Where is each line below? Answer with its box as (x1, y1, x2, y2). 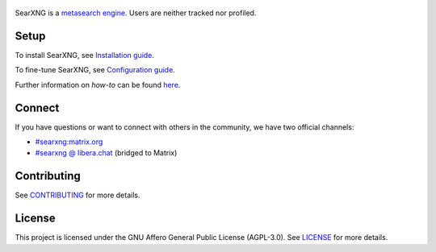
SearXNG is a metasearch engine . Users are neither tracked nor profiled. (15, 8, 257, 18)
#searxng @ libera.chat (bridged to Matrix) (35, 148, 178, 158)
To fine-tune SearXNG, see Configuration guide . (15, 65, 175, 75)
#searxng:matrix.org (35, 137, 103, 147)
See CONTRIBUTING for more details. (15, 190, 140, 200)
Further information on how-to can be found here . (15, 80, 181, 89)
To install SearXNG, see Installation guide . (15, 50, 155, 60)
